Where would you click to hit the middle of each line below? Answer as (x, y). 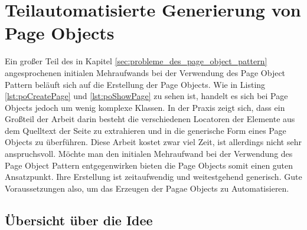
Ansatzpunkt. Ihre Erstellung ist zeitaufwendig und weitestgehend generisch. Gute (153, 177)
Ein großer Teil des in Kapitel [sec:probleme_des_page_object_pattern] (136, 61)
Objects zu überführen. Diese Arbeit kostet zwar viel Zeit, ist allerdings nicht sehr (153, 142)
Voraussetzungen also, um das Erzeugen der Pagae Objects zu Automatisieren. (147, 188)
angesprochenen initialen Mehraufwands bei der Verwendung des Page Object (145, 72)
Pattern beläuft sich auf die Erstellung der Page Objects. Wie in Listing (135, 84)
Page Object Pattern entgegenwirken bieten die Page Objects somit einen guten (149, 165)
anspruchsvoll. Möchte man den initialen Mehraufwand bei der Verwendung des (149, 154)
